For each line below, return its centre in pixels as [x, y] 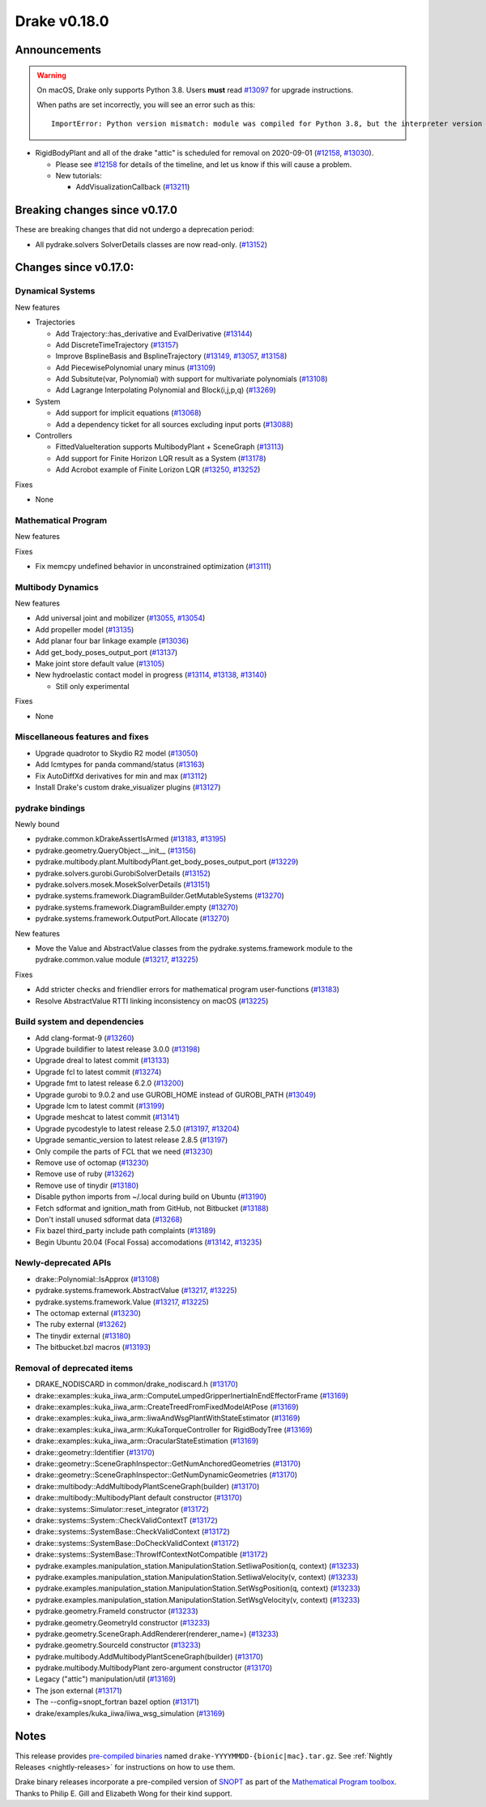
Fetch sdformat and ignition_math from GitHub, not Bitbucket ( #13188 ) [152, 1208]
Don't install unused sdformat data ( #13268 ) [109, 1219]
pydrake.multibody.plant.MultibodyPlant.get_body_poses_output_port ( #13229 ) [167, 862]
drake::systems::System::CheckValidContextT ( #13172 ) [126, 1520]
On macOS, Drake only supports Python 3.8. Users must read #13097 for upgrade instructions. [195, 90]
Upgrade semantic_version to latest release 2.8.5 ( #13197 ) [132, 1140]
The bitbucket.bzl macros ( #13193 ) [93, 1347]
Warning [51, 75]
